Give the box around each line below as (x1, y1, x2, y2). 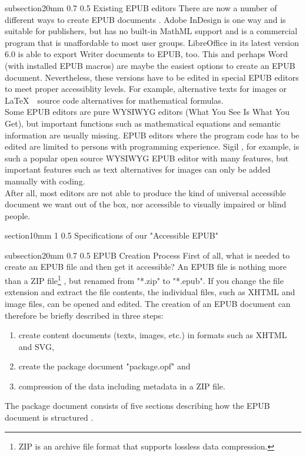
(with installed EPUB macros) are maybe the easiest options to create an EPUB (5, 59, 295, 71)
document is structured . (5, 411, 94, 424)
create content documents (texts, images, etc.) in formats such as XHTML (18, 329, 287, 341)
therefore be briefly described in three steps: (5, 309, 164, 321)
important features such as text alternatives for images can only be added (5, 163, 271, 176)
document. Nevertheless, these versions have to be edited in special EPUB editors (5, 71, 299, 83)
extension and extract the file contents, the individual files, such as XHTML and (5, 286, 295, 298)
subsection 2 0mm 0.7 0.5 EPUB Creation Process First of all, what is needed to (5, 249, 290, 261)
